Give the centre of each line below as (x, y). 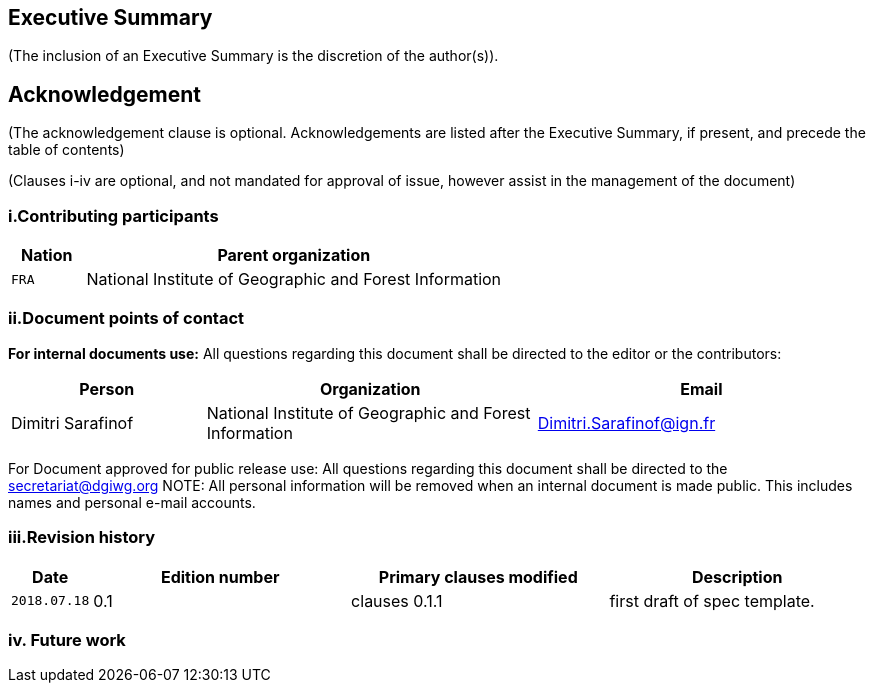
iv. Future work (67, 639)
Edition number (220, 576)
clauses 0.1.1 (397, 600)
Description (737, 576)
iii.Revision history (82, 537)
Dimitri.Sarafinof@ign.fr (626, 422)
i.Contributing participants (113, 215)
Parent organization (294, 255)
